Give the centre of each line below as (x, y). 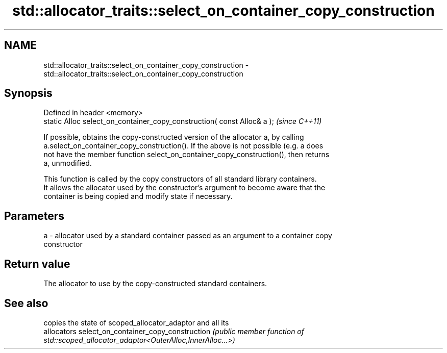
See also (26, 303)
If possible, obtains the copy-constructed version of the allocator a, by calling (174, 137)
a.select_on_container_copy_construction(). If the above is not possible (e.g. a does (183, 146)
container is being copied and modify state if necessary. (138, 196)
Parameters (34, 216)
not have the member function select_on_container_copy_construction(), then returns (187, 155)
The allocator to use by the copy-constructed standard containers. (155, 284)
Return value (37, 264)
